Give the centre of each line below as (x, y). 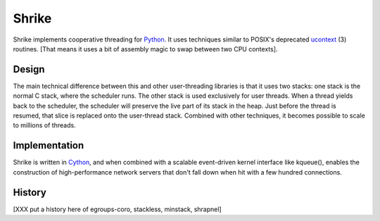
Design (29, 69)
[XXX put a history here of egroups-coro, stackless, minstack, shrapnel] (117, 209)
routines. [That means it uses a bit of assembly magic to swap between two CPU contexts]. (145, 49)
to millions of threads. (45, 125)
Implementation (49, 145)
